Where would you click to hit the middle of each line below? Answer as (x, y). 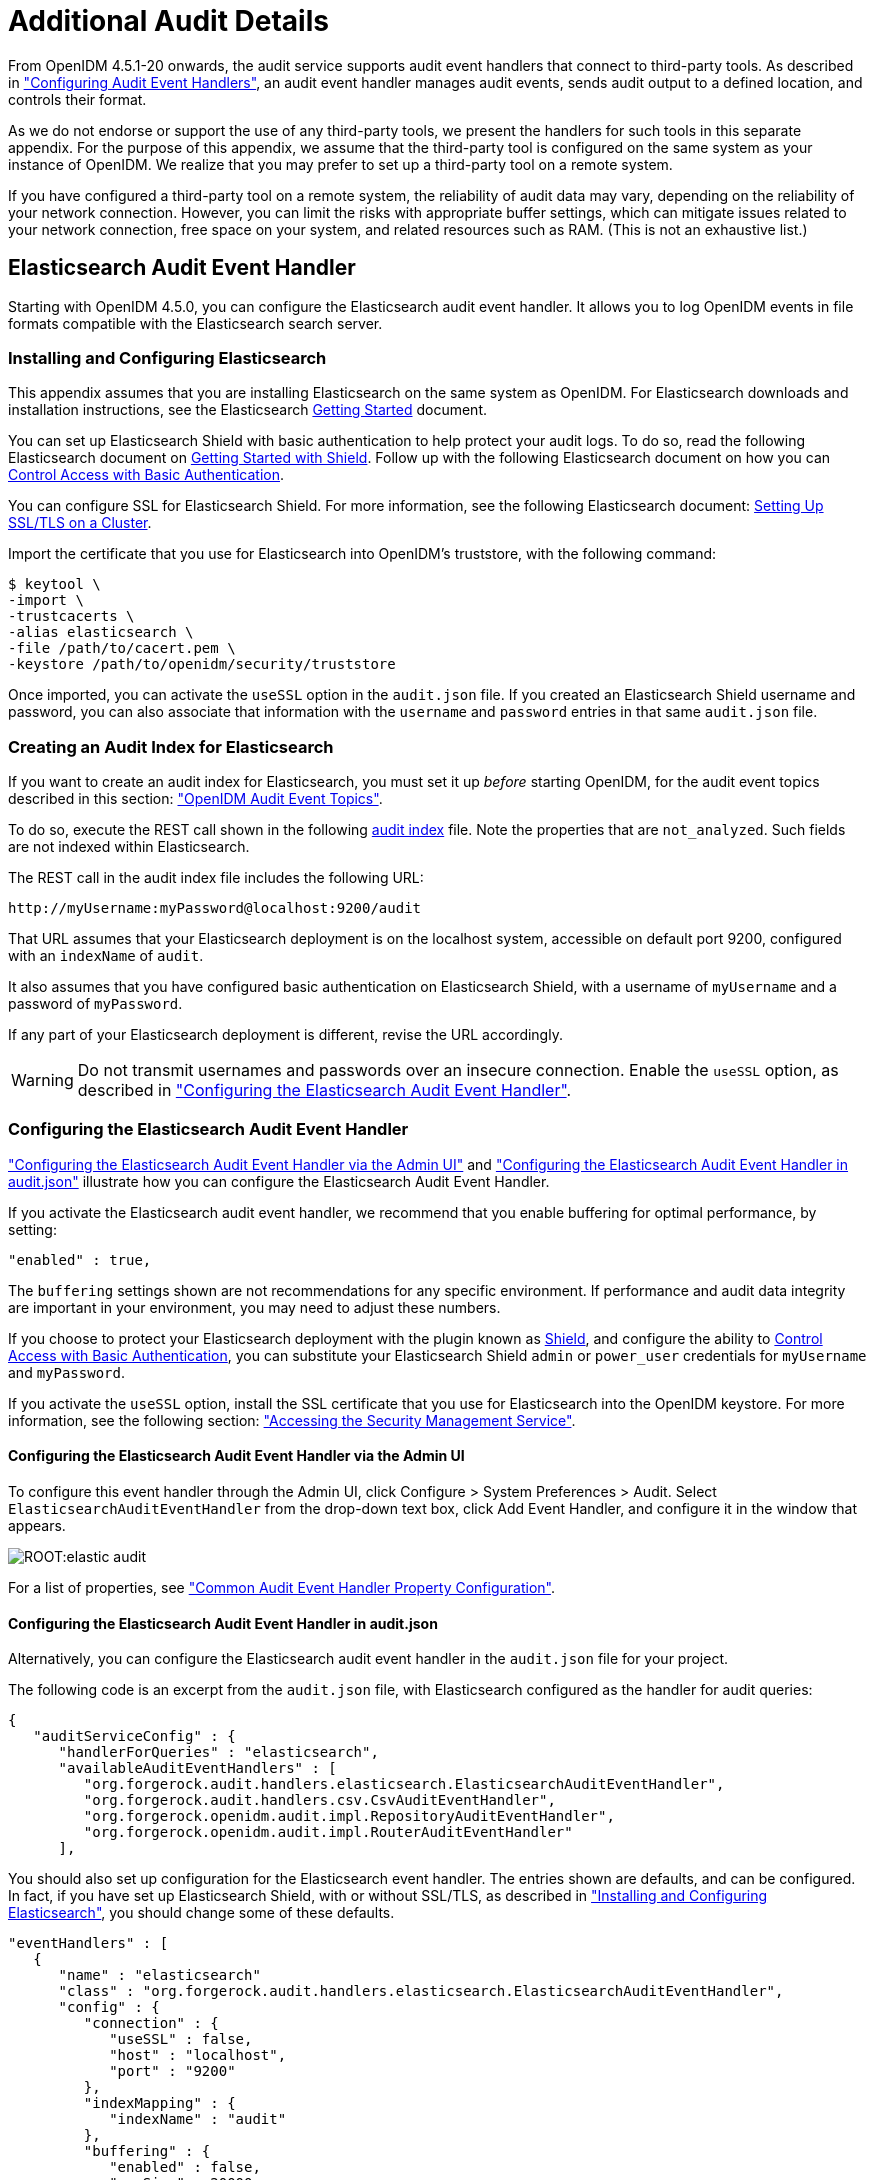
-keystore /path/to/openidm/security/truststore (202, 664)
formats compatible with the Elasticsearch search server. (195, 323)
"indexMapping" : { (159, 2103)
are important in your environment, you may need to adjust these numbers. (254, 1307)
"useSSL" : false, (181, 2039)
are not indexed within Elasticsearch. (129, 847)
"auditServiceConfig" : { (134, 1736)
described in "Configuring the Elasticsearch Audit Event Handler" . (324, 1090)
